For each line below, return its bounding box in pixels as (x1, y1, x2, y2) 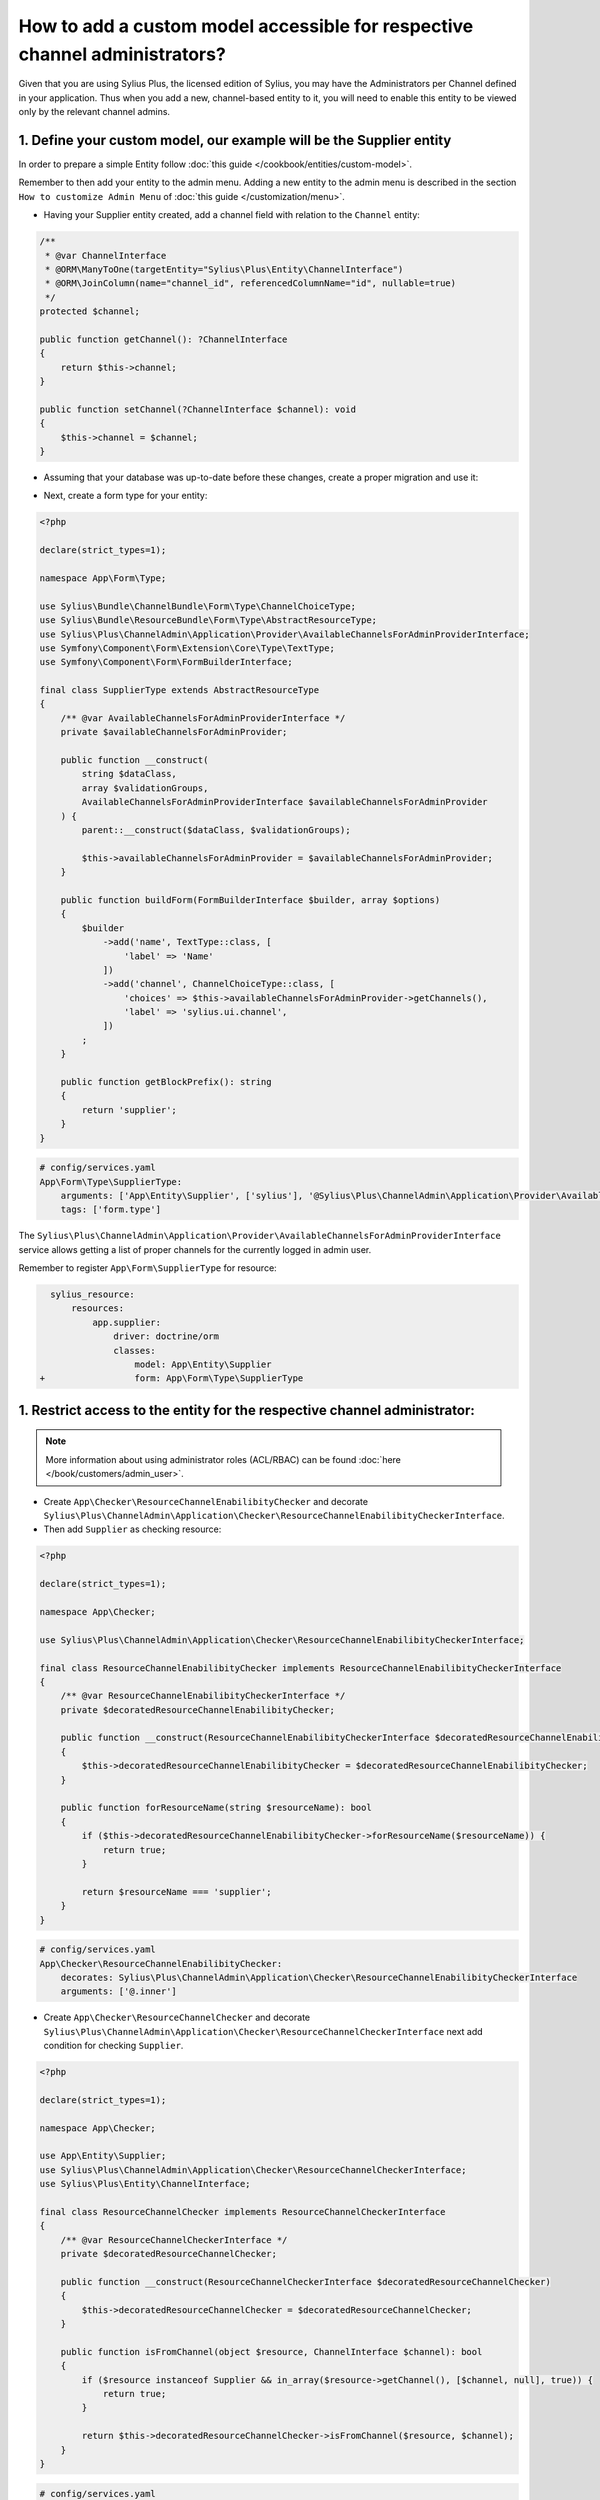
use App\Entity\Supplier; (39, 2150, 167, 2162)
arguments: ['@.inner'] (60, 1986, 177, 1997)
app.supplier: (91, 1316, 162, 1328)
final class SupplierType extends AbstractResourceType (39, 685, 320, 696)
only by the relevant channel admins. (18, 106, 170, 118)
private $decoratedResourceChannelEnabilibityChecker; (60, 1704, 335, 1715)
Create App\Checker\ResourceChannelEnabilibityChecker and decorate (43, 1495, 369, 1507)
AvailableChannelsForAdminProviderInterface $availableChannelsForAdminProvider (81, 796, 489, 808)
